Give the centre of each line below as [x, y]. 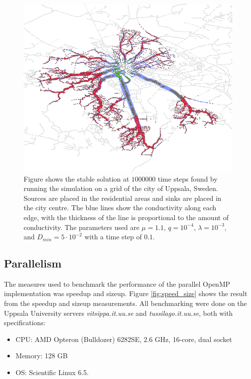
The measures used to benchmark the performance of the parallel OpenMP [117, 284]
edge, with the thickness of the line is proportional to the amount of [126, 217]
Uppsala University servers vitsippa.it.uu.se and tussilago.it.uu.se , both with [118, 313]
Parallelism [33, 263]
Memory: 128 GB [42, 356]
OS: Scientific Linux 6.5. [52, 372]
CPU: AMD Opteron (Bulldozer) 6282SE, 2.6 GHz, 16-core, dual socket [124, 339]
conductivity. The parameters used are [82, 227]
